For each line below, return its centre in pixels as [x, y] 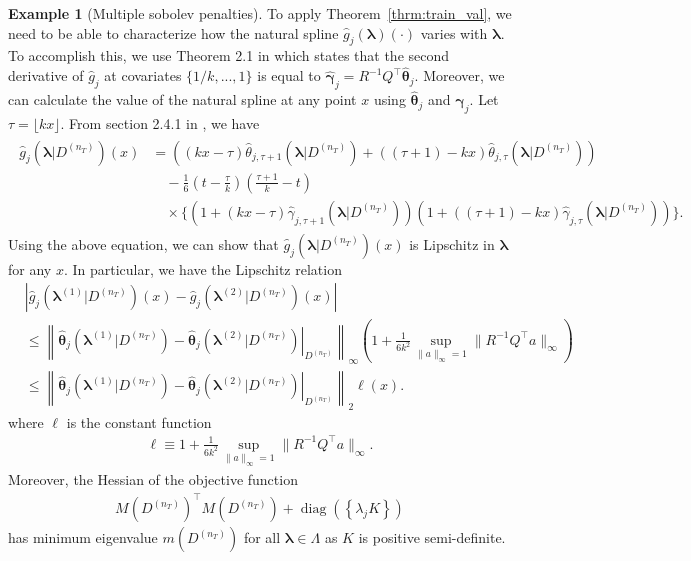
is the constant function [139, 421]
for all [262, 537]
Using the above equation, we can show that [143, 243]
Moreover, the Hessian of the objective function [153, 478]
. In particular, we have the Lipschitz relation [202, 268]
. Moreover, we [459, 75]
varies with [454, 32]
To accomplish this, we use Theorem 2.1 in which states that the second [229, 55]
